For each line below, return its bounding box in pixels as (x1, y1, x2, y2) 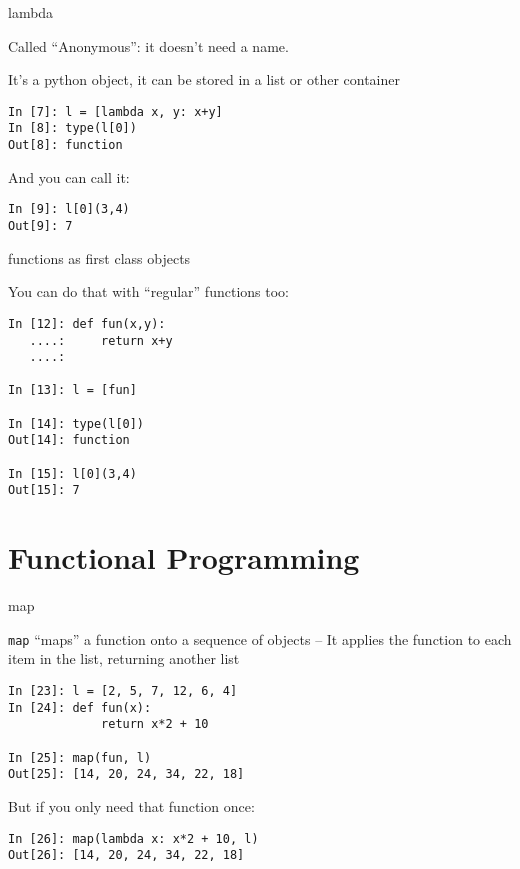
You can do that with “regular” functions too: (8, 281, 289, 302)
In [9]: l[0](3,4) (8, 202, 130, 217)
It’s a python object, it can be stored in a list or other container (8, 69, 400, 90)
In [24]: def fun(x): (8, 700, 152, 715)
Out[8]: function (8, 138, 123, 153)
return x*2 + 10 (101, 717, 209, 732)
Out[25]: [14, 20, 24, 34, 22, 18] (8, 767, 245, 782)
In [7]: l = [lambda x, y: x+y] (8, 104, 223, 119)
